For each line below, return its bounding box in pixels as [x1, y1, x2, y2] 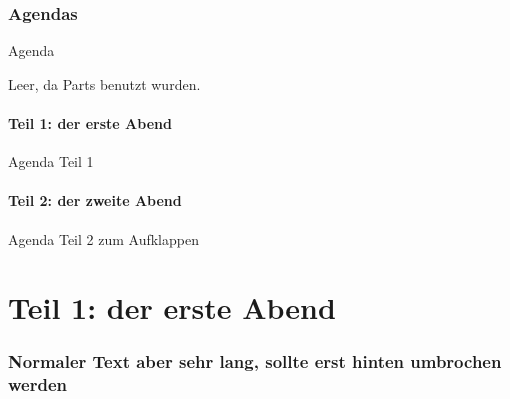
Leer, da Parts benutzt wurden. [8, 73, 201, 94]
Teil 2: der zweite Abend [8, 190, 182, 211]
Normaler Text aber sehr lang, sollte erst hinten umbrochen [8, 349, 502, 374]
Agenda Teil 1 [8, 151, 94, 172]
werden [8, 372, 67, 397]
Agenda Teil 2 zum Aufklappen [8, 228, 199, 249]
